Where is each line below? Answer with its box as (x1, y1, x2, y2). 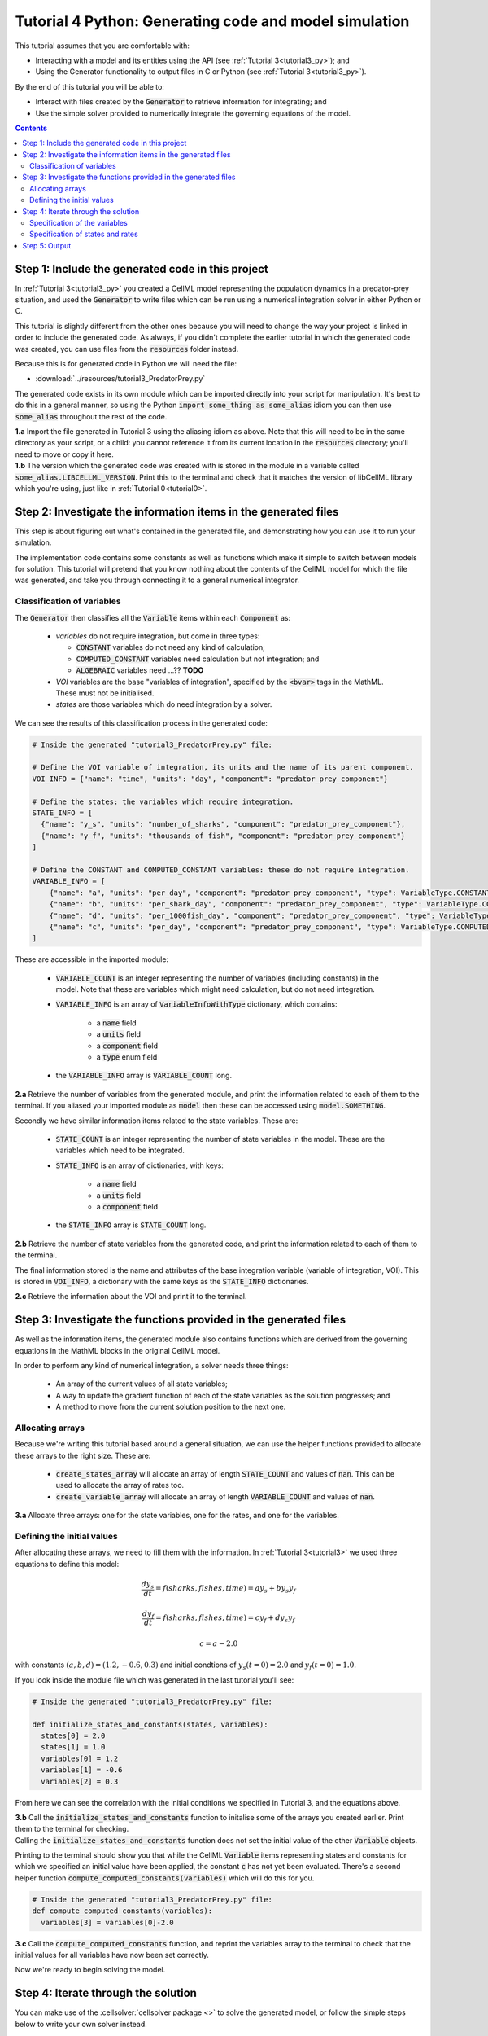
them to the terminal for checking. (15, 1824, 129, 1834)
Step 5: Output (22, 240, 72, 250)
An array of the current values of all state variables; (55, 1379, 228, 1389)
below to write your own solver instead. (15, 2019, 147, 2029)
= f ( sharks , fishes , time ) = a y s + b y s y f (155, 1584, 296, 1595)
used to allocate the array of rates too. (55, 1481, 185, 1490)
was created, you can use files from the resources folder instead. (15, 344, 239, 353)
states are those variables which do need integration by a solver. (55, 700, 272, 709)
